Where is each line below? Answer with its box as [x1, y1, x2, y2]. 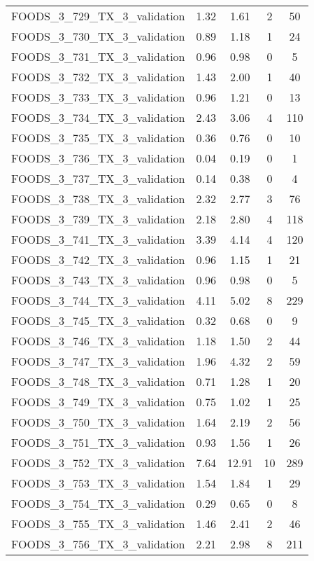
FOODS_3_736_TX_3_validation [11, 150, 185, 166]
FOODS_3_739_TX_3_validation [11, 211, 185, 227]
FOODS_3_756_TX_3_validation [11, 536, 185, 552]
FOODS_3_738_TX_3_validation [11, 191, 185, 207]
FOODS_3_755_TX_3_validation [11, 515, 185, 532]
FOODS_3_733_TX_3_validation [11, 89, 185, 105]
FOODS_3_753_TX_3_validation [11, 475, 185, 491]
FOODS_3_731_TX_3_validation [11, 48, 185, 64]
